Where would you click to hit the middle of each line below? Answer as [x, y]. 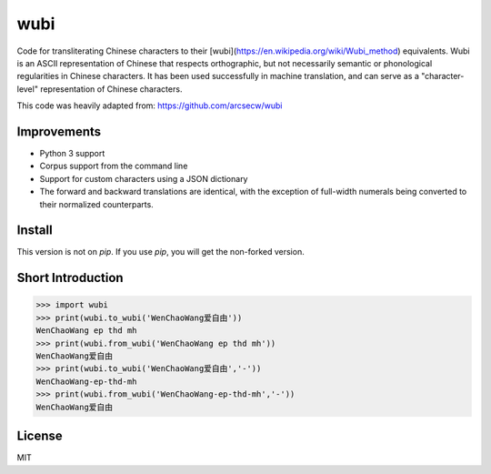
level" [27, 89]
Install [35, 231]
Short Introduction [70, 278]
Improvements [59, 131]
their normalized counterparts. [96, 204]
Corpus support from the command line [114, 166]
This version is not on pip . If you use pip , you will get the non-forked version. [160, 252]
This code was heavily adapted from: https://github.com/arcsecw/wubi [150, 106]
